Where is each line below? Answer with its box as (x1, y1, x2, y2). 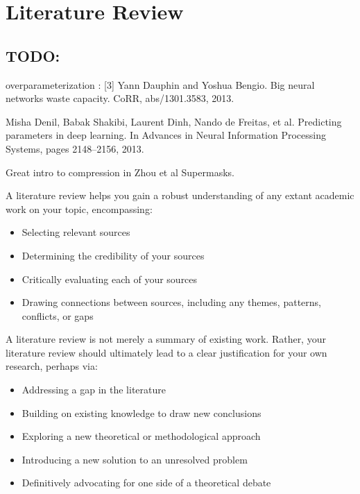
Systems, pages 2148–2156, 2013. (6, 141, 144, 155)
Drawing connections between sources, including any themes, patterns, (22, 295, 321, 309)
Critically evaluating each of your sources (22, 271, 198, 286)
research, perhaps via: (6, 359, 98, 373)
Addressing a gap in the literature (22, 382, 166, 397)
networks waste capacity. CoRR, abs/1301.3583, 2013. (6, 91, 234, 105)
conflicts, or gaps (22, 308, 94, 323)
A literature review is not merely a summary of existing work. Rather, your (6, 332, 326, 346)
